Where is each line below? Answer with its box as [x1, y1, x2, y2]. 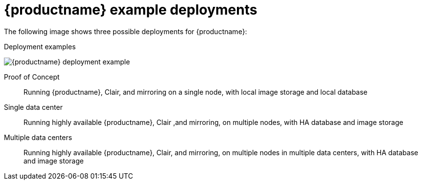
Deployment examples [4, 42, 76, 51]
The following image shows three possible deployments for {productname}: [4, 27, 247, 36]
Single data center [4, 102, 63, 111]
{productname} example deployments [4, 1, 258, 18]
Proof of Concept [4, 72, 60, 81]
